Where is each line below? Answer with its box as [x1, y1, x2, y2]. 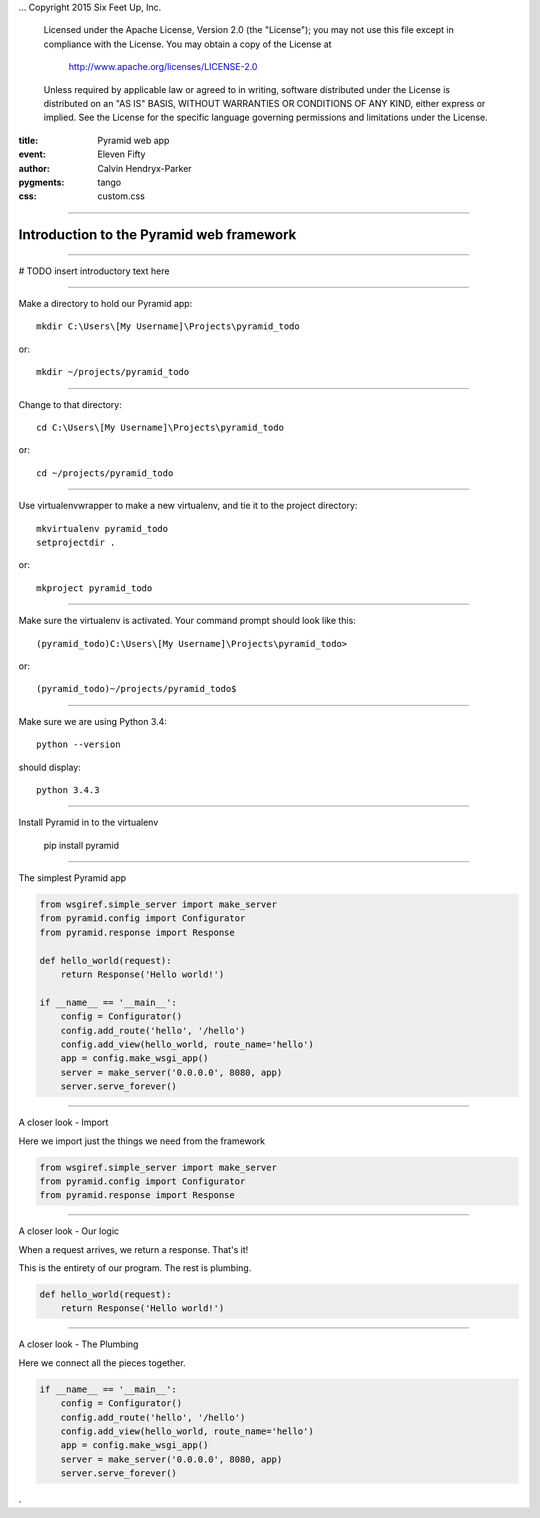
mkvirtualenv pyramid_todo [36, 523, 169, 534]
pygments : [18, 176, 65, 188]
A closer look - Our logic [18, 1225, 120, 1237]
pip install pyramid [43, 839, 120, 851]
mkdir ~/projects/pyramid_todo [36, 366, 190, 378]
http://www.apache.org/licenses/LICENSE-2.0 [68, 61, 258, 73]
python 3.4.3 [36, 784, 100, 795]
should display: [18, 761, 82, 773]
